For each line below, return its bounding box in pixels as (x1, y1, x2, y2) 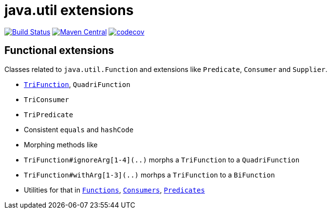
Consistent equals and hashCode (24, 125, 134, 134)
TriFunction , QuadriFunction (24, 80, 130, 89)
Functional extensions (4, 44, 114, 57)
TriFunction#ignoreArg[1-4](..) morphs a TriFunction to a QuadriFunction (24, 155, 300, 164)
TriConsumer (24, 95, 69, 104)
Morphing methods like (24, 140, 98, 149)
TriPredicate (24, 110, 74, 119)
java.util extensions (4, 2, 134, 18)
